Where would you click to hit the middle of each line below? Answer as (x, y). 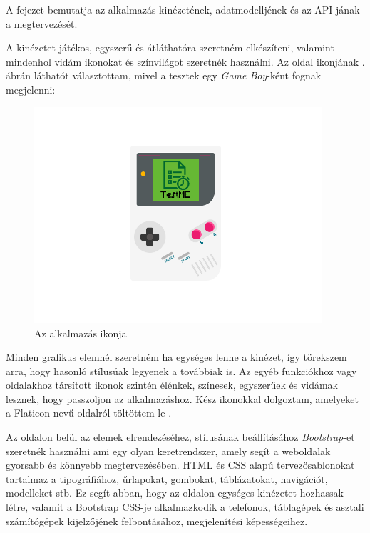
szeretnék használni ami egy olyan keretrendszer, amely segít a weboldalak (168, 450)
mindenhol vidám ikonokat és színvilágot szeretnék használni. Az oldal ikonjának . (185, 61)
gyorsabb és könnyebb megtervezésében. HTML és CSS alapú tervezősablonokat (180, 465)
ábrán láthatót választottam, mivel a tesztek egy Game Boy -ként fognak (164, 75)
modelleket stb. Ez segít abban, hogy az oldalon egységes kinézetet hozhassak (175, 493)
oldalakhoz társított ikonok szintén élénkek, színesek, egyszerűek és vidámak (172, 385)
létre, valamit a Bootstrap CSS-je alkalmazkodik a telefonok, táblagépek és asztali (185, 507)
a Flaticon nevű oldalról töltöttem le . (89, 413)
